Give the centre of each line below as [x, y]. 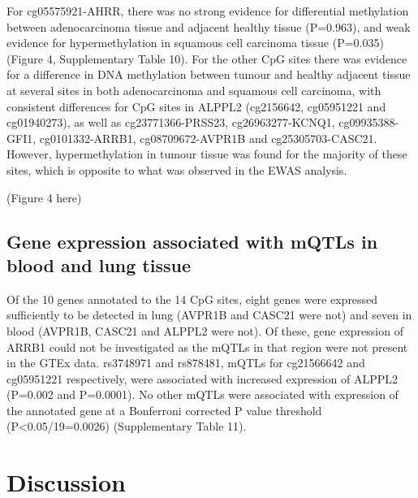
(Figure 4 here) [44, 197]
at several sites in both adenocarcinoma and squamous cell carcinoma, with [194, 90]
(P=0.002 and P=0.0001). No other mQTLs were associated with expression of [203, 394]
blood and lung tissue [99, 264]
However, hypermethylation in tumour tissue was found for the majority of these [207, 154]
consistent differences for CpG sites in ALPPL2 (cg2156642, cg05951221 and [196, 106]
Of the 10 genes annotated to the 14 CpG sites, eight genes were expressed [192, 299]
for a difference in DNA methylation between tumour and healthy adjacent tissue [209, 74]
